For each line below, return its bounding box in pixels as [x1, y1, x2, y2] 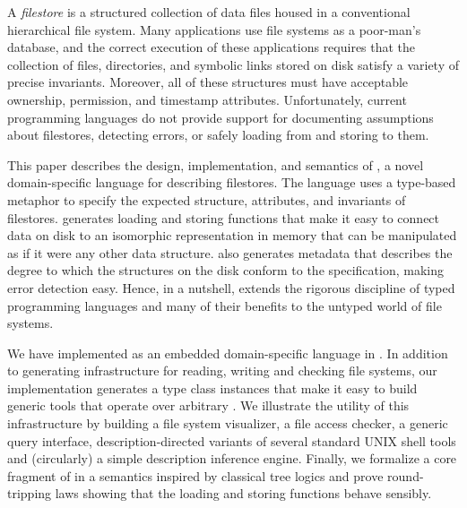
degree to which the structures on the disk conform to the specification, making [7, 261, 444, 280]
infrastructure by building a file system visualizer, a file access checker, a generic [7, 414, 448, 433]
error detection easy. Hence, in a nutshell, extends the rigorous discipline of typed [7, 278, 455, 297]
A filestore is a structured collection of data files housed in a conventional [7, 3, 411, 21]
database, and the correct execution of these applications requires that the [7, 38, 416, 56]
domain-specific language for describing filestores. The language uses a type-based [7, 173, 456, 192]
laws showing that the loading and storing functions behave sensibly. [55, 484, 432, 503]
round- [387, 466, 424, 485]
